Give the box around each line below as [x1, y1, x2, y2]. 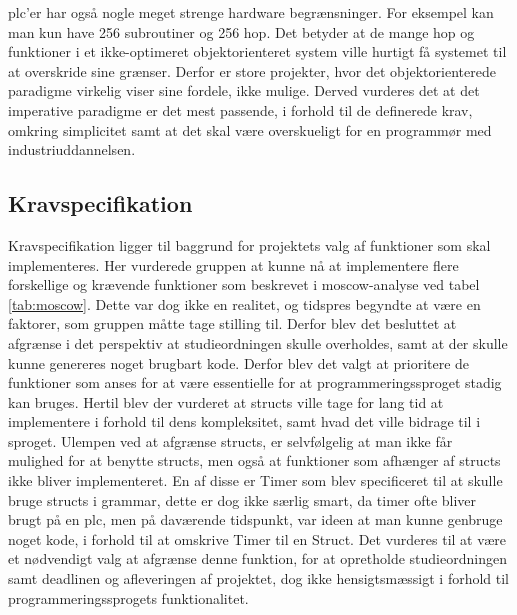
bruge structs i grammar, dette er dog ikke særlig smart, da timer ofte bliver [8, 489, 477, 510]
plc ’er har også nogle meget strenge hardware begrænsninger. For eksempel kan [8, 2, 494, 22]
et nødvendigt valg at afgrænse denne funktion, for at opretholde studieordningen [8, 548, 507, 569]
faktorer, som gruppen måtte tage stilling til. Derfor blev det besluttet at [8, 313, 457, 334]
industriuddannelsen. [8, 139, 136, 160]
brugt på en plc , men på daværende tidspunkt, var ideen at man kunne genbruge [8, 509, 503, 530]
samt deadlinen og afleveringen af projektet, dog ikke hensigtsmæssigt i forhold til [8, 568, 510, 589]
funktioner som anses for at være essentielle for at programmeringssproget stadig [8, 372, 502, 393]
